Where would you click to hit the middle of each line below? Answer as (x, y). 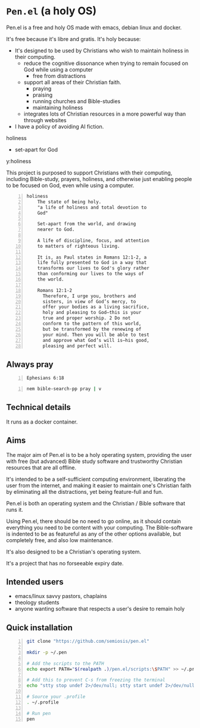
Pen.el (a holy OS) (51, 11)
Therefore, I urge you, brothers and (89, 296)
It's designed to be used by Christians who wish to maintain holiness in (102, 50)
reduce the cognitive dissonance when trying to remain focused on (106, 63)
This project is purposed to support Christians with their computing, (89, 172)
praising (43, 95)
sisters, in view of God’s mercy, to (89, 301)
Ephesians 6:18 (45, 378)
